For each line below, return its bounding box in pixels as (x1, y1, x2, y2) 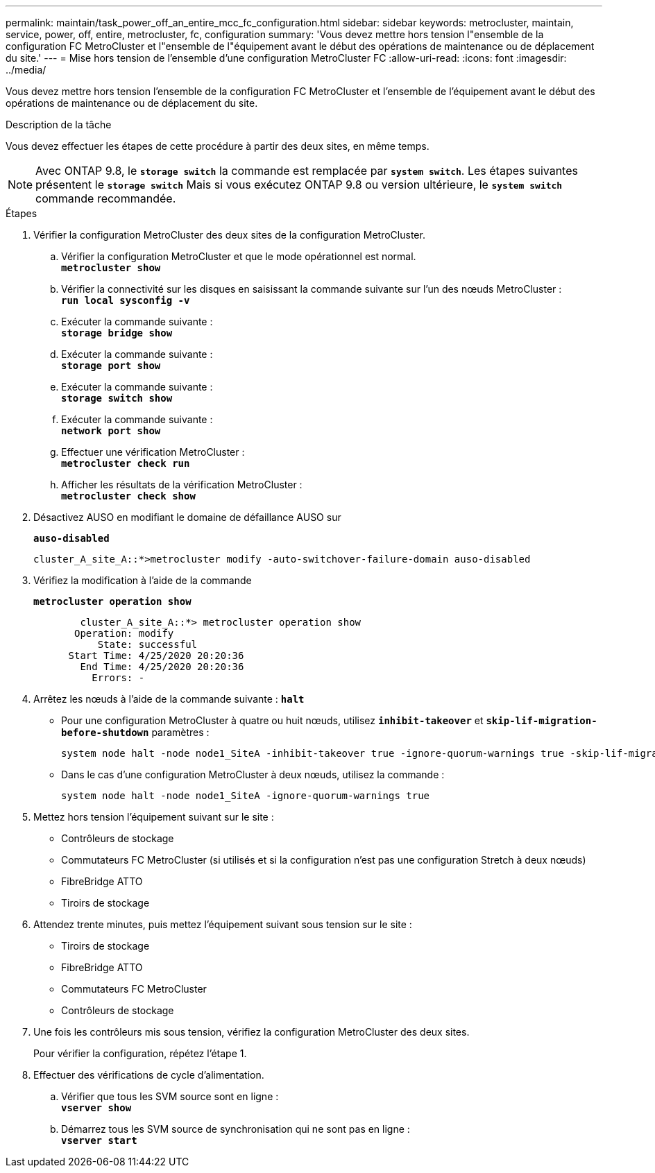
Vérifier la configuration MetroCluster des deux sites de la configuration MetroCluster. (33, 229, 425, 241)
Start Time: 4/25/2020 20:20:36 (68, 650, 244, 661)
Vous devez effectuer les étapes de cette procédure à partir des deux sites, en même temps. (6, 140, 429, 152)
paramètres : (151, 726, 210, 738)
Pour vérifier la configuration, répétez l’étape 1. (33, 1047, 247, 1059)
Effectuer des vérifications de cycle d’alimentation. (33, 1069, 264, 1081)
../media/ (6, 64, 46, 76)
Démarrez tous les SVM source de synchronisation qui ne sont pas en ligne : (61, 1123, 410, 1135)
